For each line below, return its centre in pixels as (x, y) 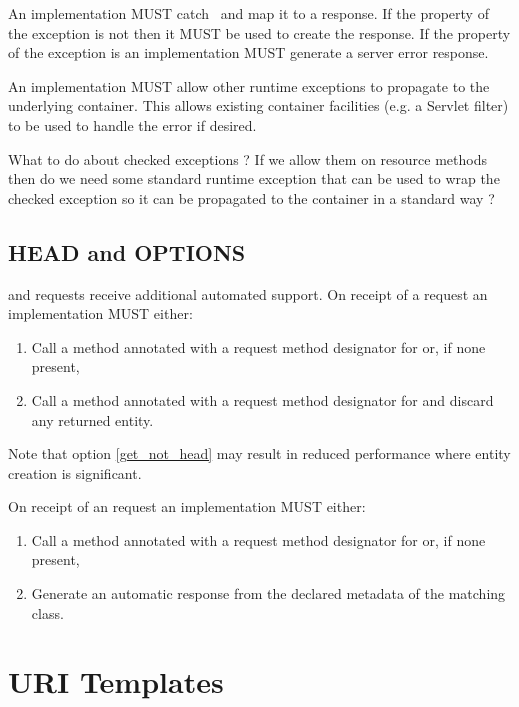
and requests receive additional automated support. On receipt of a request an (248, 293)
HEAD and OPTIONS (127, 251)
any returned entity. (92, 419)
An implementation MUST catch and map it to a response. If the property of (248, 13)
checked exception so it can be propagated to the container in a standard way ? (251, 197)
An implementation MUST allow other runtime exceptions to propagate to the (249, 85)
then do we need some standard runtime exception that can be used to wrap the (254, 178)
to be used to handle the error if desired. (132, 124)
